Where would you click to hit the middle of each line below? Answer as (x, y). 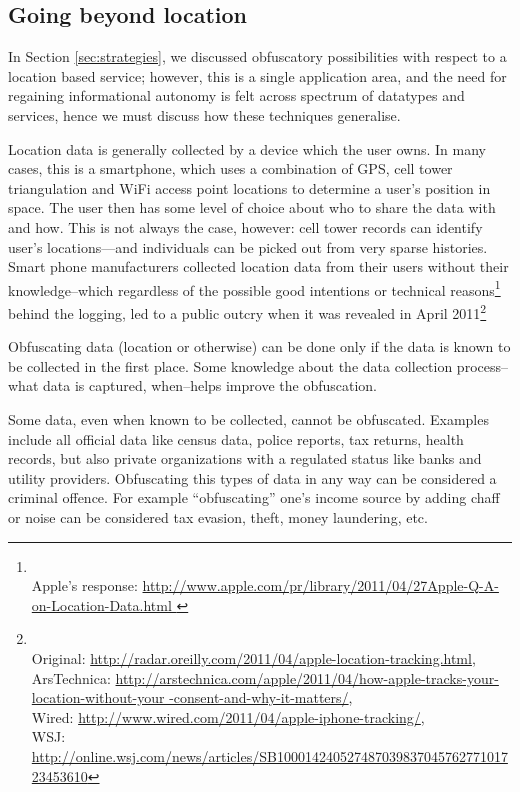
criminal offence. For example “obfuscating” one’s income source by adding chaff (254, 497)
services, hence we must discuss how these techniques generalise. (204, 114)
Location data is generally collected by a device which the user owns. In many (247, 148)
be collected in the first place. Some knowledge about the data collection (230, 365)
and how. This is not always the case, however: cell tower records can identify (245, 226)
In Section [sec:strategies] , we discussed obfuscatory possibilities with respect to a (257, 56)
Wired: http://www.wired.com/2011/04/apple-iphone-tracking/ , (228, 716)
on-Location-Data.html (101, 604)
